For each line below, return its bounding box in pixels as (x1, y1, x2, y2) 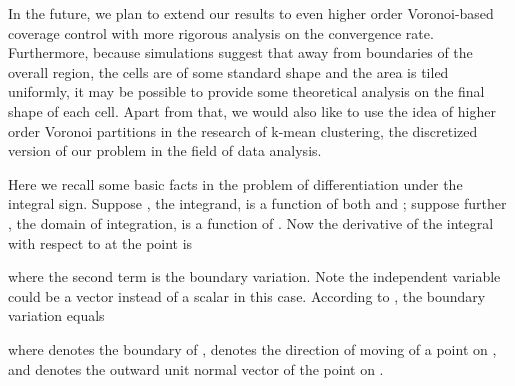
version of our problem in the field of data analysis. (8, 140, 322, 161)
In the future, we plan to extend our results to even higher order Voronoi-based (8, 3, 494, 23)
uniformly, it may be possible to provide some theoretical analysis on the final (8, 81, 485, 102)
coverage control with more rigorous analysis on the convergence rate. (8, 22, 434, 43)
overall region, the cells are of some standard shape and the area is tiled (8, 61, 449, 82)
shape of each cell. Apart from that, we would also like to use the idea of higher (8, 100, 496, 121)
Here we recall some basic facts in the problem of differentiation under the (8, 173, 463, 194)
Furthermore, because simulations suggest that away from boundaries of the (8, 42, 473, 63)
